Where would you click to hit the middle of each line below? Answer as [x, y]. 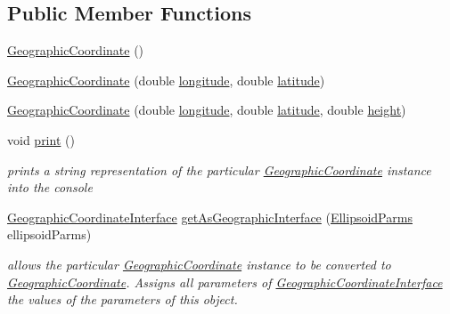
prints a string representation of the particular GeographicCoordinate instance [219, 169]
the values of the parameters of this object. [123, 299]
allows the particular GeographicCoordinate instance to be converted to [199, 264]
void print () [41, 139]
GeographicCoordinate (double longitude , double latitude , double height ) [207, 110]
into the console [50, 187]
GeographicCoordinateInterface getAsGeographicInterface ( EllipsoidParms [210, 217]
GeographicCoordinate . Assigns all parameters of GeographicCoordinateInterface [225, 282]
